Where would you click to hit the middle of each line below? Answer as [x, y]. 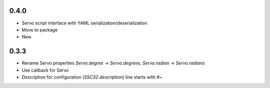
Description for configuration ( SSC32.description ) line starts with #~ [92, 77]
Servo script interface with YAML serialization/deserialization [84, 23]
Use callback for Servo [45, 70]
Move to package [40, 29]
